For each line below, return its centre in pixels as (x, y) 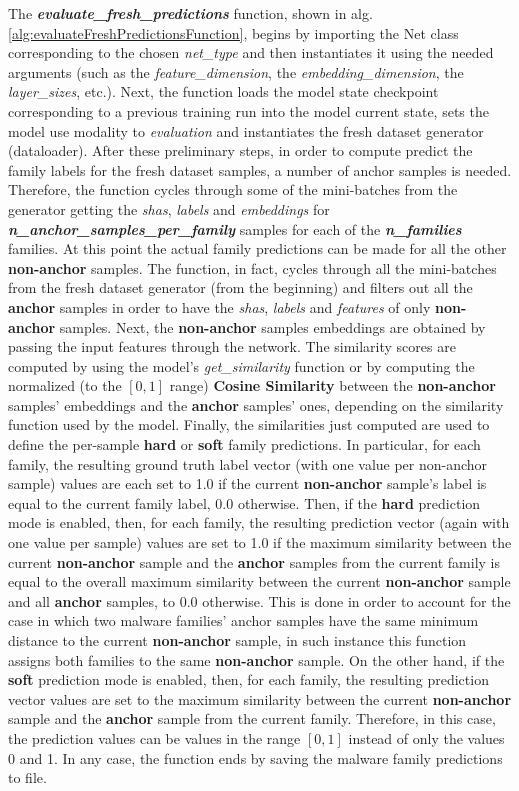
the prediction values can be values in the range (154, 737)
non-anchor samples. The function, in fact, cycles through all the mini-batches (252, 267)
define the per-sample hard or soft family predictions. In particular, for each (244, 444)
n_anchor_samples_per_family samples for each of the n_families (235, 228)
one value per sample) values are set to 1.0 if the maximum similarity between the (260, 542)
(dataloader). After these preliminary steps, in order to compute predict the (240, 150)
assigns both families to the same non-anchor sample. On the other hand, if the (256, 659)
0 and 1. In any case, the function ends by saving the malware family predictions (255, 757)
